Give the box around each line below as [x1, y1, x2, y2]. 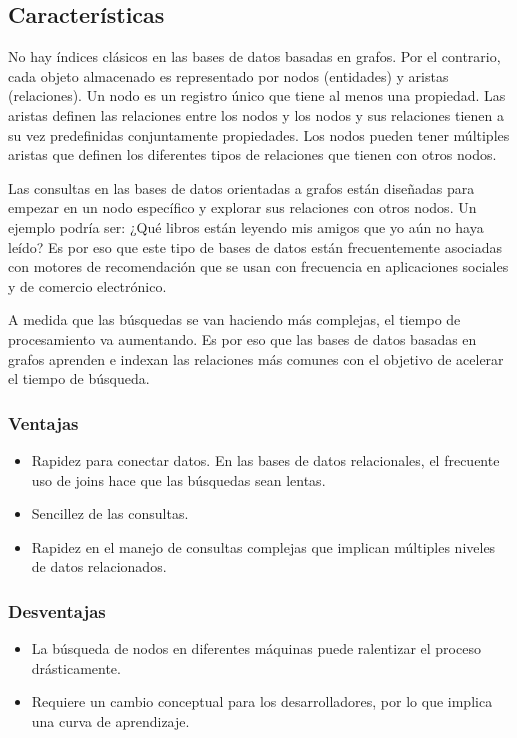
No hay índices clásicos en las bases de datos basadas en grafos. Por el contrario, [8, 46, 501, 67]
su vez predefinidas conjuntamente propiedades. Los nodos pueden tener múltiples [8, 124, 510, 145]
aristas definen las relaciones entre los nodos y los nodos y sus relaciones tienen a [8, 104, 505, 125]
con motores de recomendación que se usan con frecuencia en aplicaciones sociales [8, 256, 509, 277]
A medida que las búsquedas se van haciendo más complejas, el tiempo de [8, 309, 461, 330]
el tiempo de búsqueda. [8, 368, 150, 389]
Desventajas [8, 598, 106, 623]
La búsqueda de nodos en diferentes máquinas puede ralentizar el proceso [31, 638, 481, 659]
